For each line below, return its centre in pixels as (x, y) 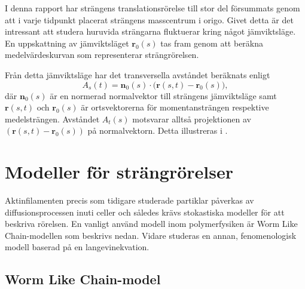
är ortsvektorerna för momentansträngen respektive (175, 107)
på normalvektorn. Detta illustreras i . (158, 130)
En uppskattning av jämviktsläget (67, 43)
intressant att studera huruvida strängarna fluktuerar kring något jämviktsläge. (150, 31)
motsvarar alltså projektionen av (192, 119)
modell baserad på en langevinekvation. (77, 247)
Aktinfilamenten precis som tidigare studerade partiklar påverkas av (129, 200)
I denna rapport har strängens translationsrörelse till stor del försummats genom (152, 8)
